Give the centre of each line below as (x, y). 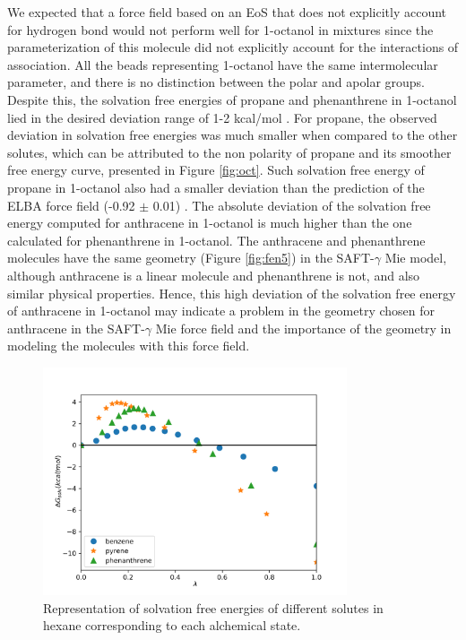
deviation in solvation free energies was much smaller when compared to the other (233, 135)
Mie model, (416, 258)
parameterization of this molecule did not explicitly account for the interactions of (233, 47)
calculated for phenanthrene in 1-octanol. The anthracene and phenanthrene (216, 240)
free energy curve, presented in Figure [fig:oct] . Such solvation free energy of (216, 170)
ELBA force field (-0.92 (71, 205)
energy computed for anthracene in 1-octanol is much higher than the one (210, 223)
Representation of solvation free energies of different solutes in (213, 607)
